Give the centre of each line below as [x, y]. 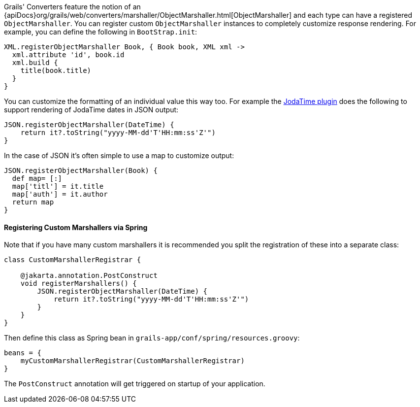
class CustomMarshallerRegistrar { [73, 260]
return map [33, 202]
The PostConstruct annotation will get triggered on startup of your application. [135, 384]
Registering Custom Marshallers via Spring [76, 227]
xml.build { [35, 63]
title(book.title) [56, 70]
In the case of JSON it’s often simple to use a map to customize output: [119, 155]
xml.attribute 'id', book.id [68, 55]
